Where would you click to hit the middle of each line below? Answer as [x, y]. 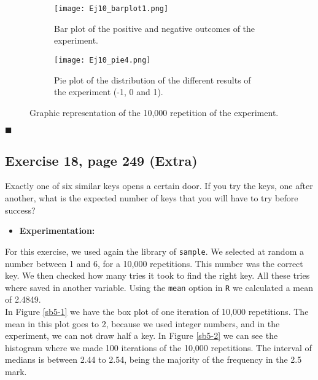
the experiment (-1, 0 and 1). [109, 92]
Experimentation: [57, 231]
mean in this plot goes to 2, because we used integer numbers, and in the [142, 323]
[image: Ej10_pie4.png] [103, 60]
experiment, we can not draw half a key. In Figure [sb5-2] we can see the [142, 335]
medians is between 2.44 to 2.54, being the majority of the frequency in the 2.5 [153, 359]
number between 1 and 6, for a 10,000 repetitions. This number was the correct [154, 263]
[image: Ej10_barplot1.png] [111, 9]
